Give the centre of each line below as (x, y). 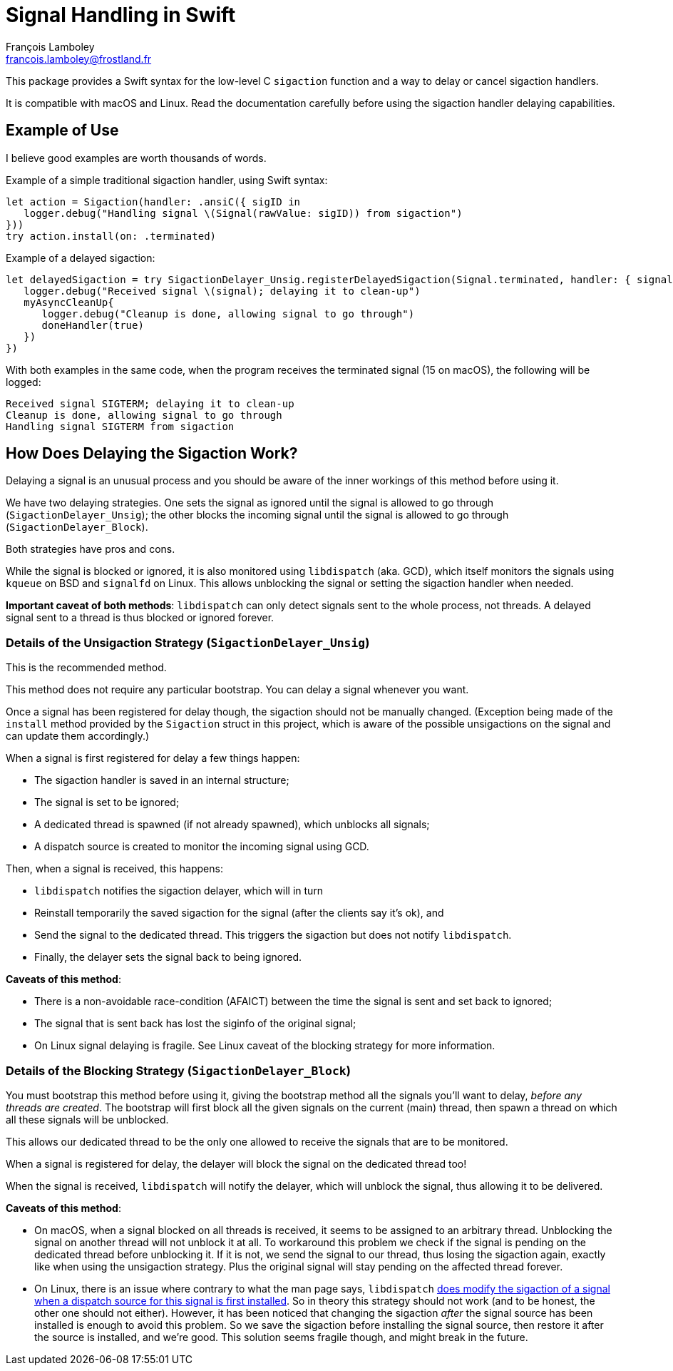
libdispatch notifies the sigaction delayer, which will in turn (179, 891)
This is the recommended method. (86, 668)
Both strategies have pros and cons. (91, 549)
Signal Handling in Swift (121, 15)
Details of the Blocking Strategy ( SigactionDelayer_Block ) (178, 1070)
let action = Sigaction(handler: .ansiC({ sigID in (153, 202)
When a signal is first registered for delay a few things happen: (153, 758)
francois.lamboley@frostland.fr (79, 58)
